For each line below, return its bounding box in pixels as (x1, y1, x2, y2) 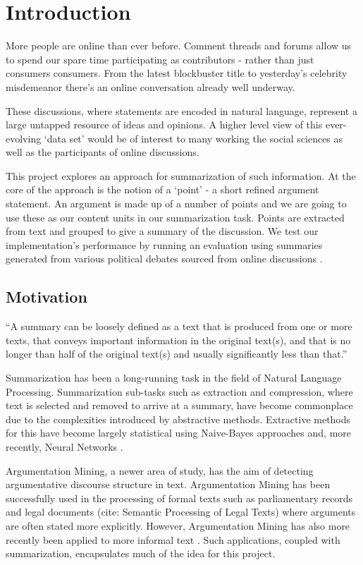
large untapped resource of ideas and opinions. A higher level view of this (6, 117, 323, 132)
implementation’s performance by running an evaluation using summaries (6, 237, 323, 252)
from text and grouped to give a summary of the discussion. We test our (6, 224, 319, 238)
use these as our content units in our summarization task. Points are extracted (6, 209, 345, 224)
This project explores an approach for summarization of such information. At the (6, 168, 356, 183)
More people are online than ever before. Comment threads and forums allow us (6, 38, 352, 53)
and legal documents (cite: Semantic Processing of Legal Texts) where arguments (6, 504, 356, 519)
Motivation (6, 286, 87, 308)
